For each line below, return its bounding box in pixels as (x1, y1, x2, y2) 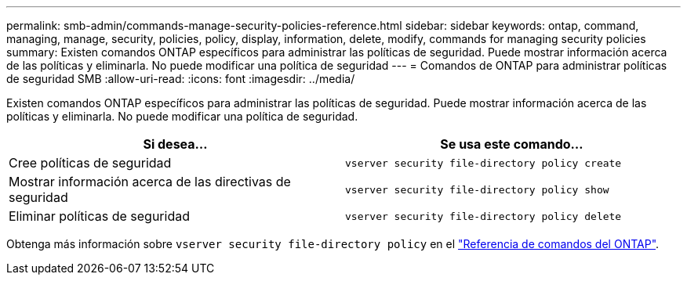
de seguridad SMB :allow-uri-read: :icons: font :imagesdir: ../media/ (6, 72, 355, 85)
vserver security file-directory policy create (345, 157, 622, 169)
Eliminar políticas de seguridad (9, 208, 190, 224)
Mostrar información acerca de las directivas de (9, 174, 291, 189)
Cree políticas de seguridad (9, 155, 172, 171)
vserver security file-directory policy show (345, 183, 609, 196)
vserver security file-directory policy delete (345, 210, 622, 222)
